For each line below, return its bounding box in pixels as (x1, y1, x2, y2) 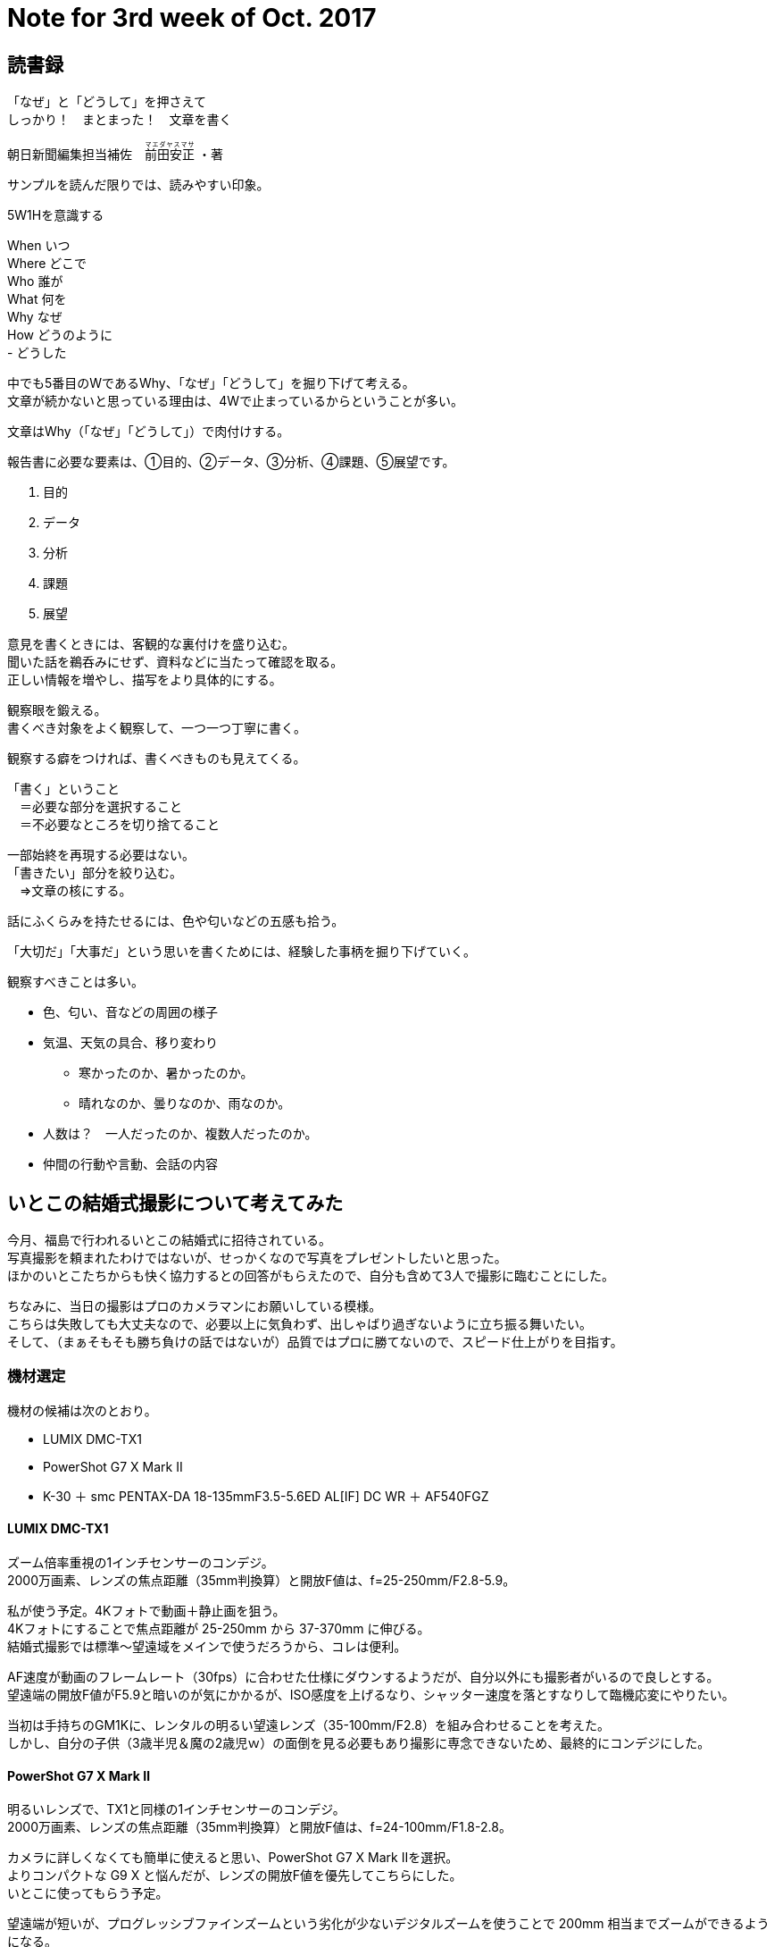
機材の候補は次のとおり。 (7, 1402, 157, 1418)
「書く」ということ (7, 781, 120, 797)
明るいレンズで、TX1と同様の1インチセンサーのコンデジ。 (7, 1801, 345, 1817)
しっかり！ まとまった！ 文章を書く (7, 112, 232, 128)
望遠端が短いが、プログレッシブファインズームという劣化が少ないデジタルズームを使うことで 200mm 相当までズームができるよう (7, 1916, 770, 1932)
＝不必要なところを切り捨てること (19, 817, 220, 833)
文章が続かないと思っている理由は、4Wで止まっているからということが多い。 (7, 393, 463, 409)
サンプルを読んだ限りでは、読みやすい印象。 (7, 177, 270, 193)
